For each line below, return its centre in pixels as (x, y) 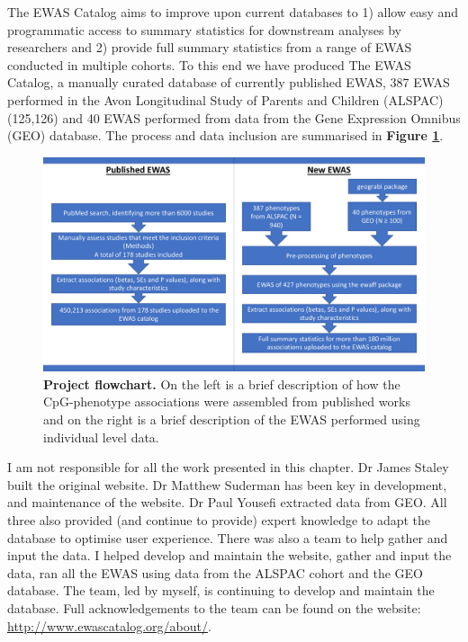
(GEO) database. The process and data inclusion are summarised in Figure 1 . (225, 135)
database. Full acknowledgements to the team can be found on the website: (214, 607)
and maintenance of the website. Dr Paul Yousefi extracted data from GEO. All (227, 502)
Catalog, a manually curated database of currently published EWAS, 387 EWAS (229, 82)
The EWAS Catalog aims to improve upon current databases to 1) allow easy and (233, 12)
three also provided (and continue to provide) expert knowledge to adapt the (219, 520)
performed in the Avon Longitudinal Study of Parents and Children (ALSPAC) (225, 99)
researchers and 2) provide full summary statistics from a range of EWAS (210, 47)
